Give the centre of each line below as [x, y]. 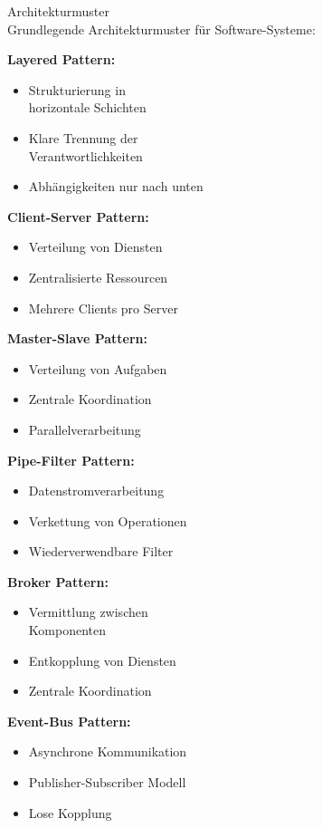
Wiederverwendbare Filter [101, 551]
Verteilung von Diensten [95, 247]
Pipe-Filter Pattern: [71, 460]
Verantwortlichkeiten [85, 155]
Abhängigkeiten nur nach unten [116, 186]
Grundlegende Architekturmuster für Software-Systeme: [161, 29]
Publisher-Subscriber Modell [107, 782]
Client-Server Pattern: [78, 216]
